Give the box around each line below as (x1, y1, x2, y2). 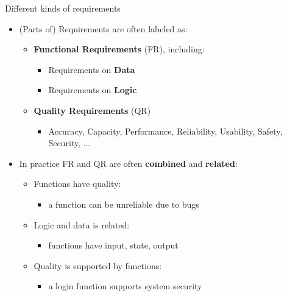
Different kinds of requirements (5, 2, 121, 14)
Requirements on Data (48, 63, 135, 76)
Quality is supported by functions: (34, 259, 162, 272)
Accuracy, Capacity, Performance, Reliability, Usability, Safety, (48, 124, 283, 137)
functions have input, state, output (48, 239, 179, 252)
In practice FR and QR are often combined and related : (19, 157, 238, 169)
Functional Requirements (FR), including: (34, 43, 205, 55)
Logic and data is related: (34, 218, 130, 231)
